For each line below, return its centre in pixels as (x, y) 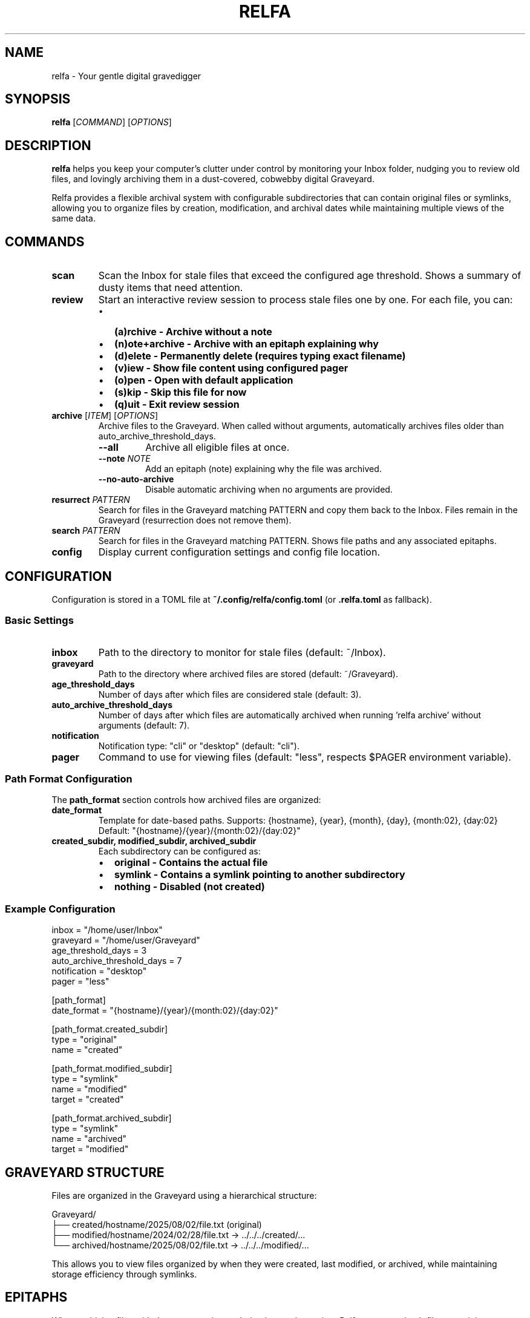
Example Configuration (60, 909)
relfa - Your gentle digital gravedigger (126, 76)
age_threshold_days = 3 (99, 951)
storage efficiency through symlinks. (124, 1274)
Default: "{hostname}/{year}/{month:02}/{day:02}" (199, 831)
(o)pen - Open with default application (204, 380)
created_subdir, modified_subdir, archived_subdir (154, 841)
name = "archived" (89, 1139)
